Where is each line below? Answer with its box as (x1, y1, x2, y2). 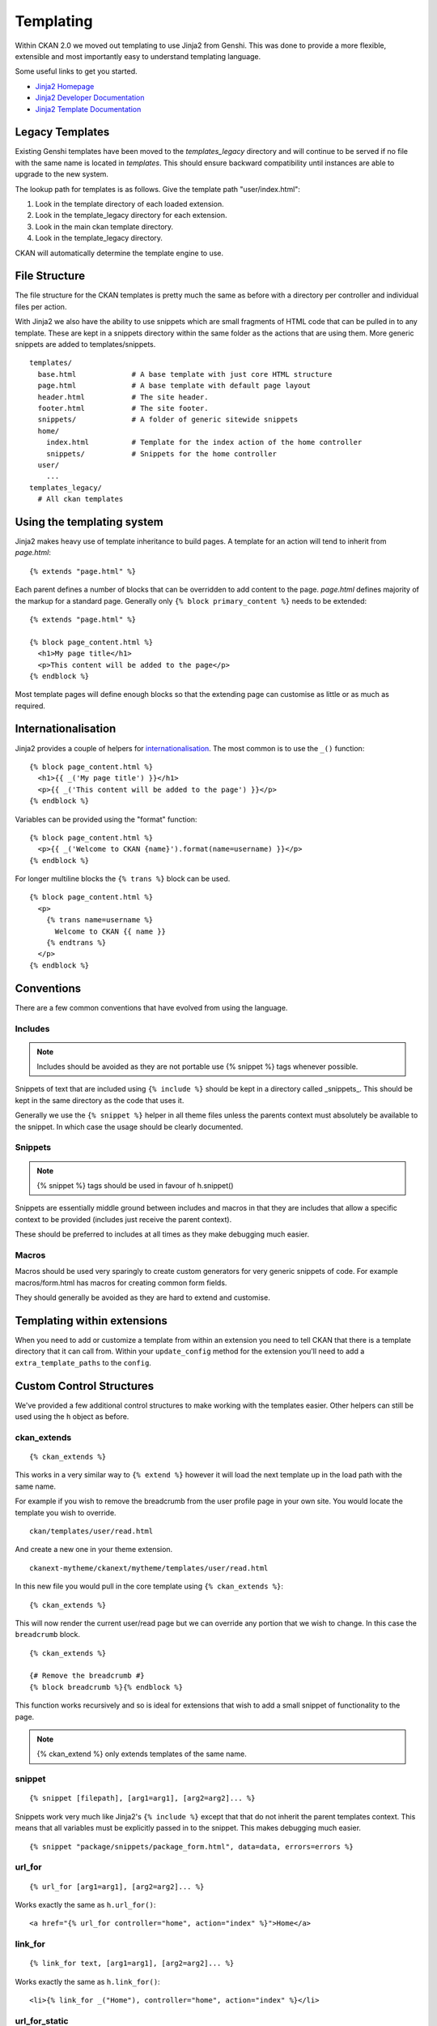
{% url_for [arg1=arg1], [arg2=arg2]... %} (29, 1882, 205, 1891)
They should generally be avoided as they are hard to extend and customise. (15, 1293, 270, 1302)
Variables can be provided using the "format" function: (15, 814, 197, 824)
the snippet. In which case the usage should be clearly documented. (15, 1122, 244, 1131)
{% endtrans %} (45, 938, 107, 947)
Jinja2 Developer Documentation (35, 93, 145, 103)
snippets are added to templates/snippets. (15, 340, 156, 348)
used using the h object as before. (15, 1412, 129, 1421)
